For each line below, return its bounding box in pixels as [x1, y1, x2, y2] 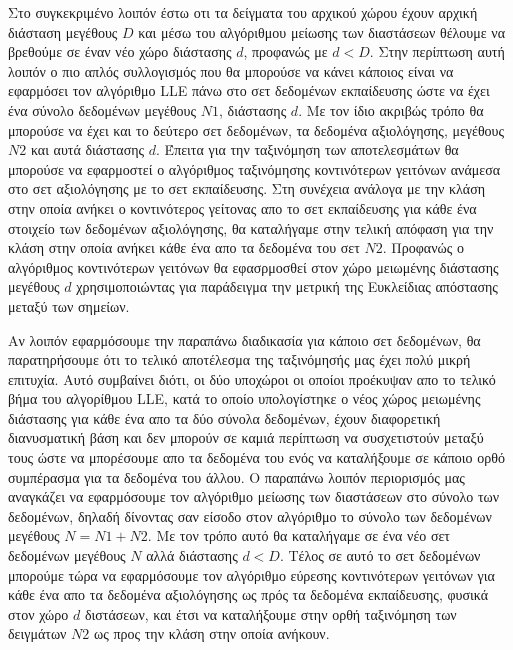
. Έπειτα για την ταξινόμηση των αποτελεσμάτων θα [156, 139, 459, 160]
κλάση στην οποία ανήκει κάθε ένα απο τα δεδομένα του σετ [8, 237, 360, 258]
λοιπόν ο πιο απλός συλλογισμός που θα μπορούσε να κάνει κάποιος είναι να [8, 60, 454, 81]
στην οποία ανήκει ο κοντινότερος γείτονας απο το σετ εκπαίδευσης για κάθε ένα [8, 197, 477, 218]
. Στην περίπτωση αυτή [369, 41, 505, 62]
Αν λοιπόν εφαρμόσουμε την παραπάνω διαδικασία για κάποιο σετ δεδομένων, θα [8, 329, 481, 350]
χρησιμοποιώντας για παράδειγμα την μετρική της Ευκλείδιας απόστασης [76, 276, 498, 297]
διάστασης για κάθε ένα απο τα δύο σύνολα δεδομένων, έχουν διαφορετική [8, 407, 441, 428]
